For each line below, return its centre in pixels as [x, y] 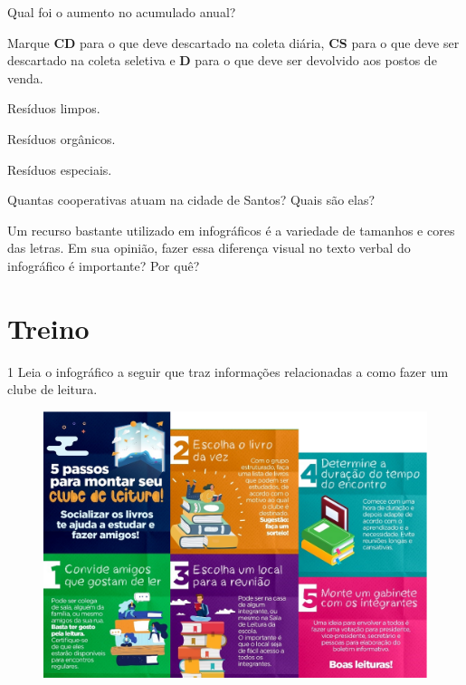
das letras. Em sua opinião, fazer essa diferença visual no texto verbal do [209, 248]
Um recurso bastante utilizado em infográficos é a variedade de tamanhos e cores [231, 230]
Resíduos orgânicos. [62, 138]
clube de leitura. [52, 389]
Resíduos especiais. [60, 169]
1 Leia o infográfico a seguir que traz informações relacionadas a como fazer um [228, 371]
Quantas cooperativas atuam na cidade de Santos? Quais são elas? [191, 200]
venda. [25, 77]
